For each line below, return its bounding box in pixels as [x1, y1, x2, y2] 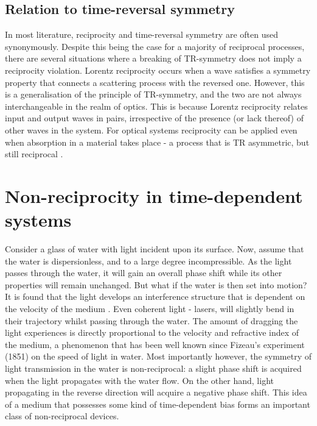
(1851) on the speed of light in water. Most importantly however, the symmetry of [5, 350, 312, 363]
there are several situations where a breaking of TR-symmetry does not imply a [5, 52, 302, 65]
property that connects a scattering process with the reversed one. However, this [5, 76, 305, 88]
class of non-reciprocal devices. [5, 410, 119, 422]
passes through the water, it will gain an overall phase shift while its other [5, 266, 282, 279]
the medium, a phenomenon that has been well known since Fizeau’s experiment [5, 338, 305, 350]
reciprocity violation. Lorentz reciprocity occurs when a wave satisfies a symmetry [5, 63, 311, 76]
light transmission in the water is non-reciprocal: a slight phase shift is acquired [5, 361, 302, 374]
